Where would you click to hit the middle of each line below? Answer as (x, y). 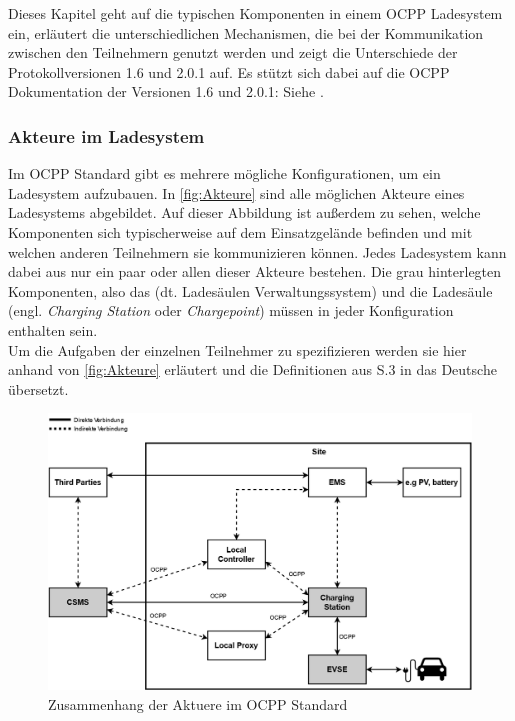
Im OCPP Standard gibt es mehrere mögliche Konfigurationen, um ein (224, 173)
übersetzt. (38, 388)
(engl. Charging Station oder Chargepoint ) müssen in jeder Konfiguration (231, 310)
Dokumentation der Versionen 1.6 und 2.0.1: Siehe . (166, 91)
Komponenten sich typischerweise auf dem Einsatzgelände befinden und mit (240, 231)
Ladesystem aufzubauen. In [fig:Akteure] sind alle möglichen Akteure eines (236, 192)
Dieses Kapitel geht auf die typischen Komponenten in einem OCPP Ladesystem (255, 13)
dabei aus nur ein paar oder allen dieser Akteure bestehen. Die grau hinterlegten (255, 271)
